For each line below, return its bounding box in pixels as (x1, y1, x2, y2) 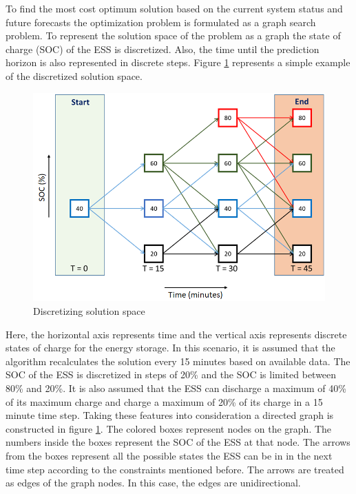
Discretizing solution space (33, 304, 145, 318)
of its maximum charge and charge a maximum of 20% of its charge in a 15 (6, 394, 323, 409)
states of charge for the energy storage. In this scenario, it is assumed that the (6, 340, 335, 355)
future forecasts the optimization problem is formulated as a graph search (6, 14, 316, 29)
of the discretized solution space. (6, 68, 143, 83)
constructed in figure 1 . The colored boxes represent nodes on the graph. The (6, 421, 332, 435)
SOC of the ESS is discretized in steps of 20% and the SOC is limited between (6, 367, 337, 382)
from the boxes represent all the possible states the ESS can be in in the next (6, 449, 333, 463)
